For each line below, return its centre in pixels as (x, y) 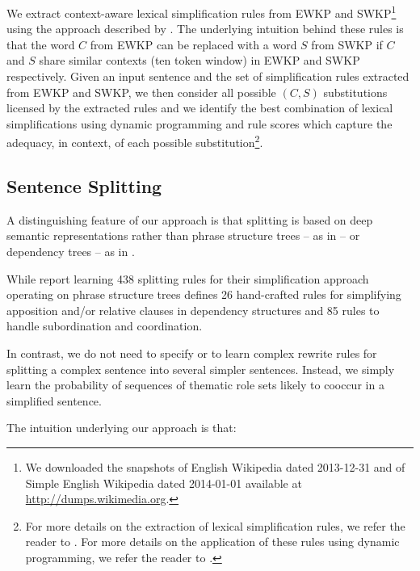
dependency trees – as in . (71, 252)
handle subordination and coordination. (105, 326)
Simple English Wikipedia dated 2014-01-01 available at (164, 483)
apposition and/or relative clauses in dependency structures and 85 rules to (193, 310)
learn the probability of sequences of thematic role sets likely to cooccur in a (195, 385)
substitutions (355, 92)
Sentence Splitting (84, 186)
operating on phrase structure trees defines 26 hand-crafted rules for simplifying (204, 294)
